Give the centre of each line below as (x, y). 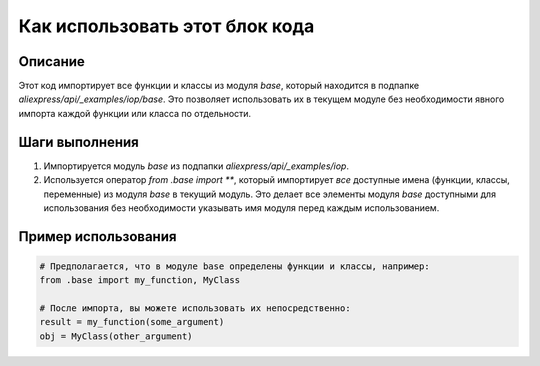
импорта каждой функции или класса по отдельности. (135, 113)
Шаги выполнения (78, 141)
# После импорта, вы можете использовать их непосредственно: (195, 308)
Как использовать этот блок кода (166, 26)
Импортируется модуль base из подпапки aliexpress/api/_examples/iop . (196, 166)
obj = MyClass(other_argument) (116, 336)
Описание (51, 61)
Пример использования (97, 236)
